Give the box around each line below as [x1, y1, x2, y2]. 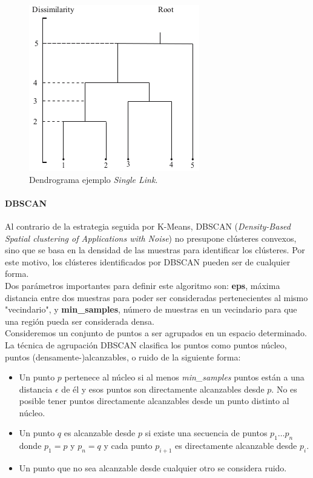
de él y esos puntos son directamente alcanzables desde [61, 382, 265, 395]
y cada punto [104, 439, 153, 452]
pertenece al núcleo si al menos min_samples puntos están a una [64, 371, 305, 383]
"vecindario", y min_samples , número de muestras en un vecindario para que [5, 303, 297, 316]
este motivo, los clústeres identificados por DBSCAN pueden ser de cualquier [5, 255, 291, 268]
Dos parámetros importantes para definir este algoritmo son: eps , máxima [5, 279, 280, 291]
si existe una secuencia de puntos [145, 427, 268, 439]
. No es [271, 382, 297, 395]
